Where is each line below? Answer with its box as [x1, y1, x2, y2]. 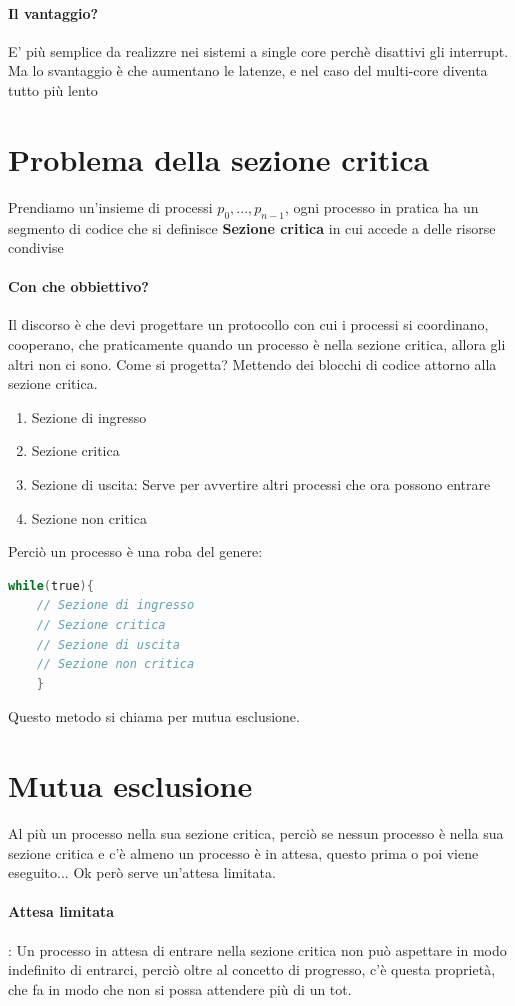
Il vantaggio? [8, 2, 99, 23]
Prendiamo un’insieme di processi [8, 196, 213, 217]
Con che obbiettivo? [8, 276, 149, 297]
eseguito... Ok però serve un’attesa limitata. [8, 862, 276, 883]
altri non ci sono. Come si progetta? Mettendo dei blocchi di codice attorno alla [8, 353, 497, 374]
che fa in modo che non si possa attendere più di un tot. [8, 978, 352, 999]
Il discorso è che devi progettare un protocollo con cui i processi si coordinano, [8, 314, 489, 335]
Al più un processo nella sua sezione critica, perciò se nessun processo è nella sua [8, 823, 504, 844]
